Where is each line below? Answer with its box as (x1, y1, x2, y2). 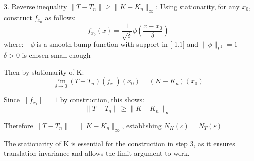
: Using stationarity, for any (156, 1, 240, 11)
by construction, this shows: (60, 94, 144, 105)
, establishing (122, 120, 162, 130)
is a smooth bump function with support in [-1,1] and (36, 39, 199, 49)
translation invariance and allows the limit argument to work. (4, 148, 190, 158)
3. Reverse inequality (4, 1, 67, 11)
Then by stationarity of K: (4, 66, 84, 77)
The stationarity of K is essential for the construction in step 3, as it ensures (4, 138, 235, 148)
